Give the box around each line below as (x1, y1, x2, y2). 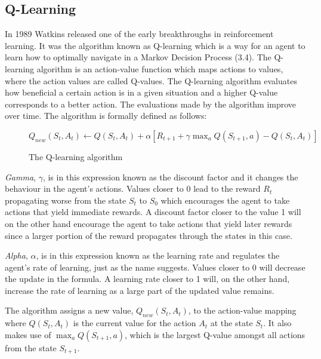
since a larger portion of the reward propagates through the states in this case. (5, 229, 292, 241)
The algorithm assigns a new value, (5, 304, 134, 317)
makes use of (5, 328, 51, 340)
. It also (263, 317, 292, 329)
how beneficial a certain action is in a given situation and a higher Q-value (5, 86, 278, 99)
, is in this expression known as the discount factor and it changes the (42, 170, 298, 183)
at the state (210, 317, 253, 329)
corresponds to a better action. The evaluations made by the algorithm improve (5, 97, 297, 110)
